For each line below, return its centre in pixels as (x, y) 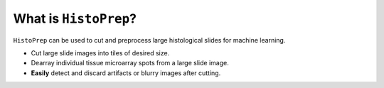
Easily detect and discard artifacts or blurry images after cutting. (126, 73)
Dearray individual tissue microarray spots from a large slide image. (130, 63)
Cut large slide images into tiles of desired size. (100, 53)
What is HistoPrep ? (75, 18)
